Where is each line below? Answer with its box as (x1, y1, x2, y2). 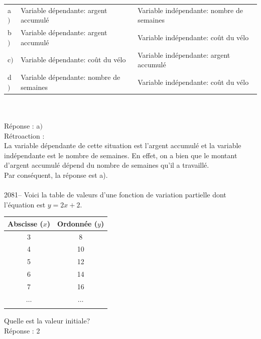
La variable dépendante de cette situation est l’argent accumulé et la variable (4, 140, 241, 151)
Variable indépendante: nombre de (138, 5, 243, 15)
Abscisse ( (8, 218, 43, 229)
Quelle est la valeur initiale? (4, 315, 90, 326)
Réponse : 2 (4, 325, 40, 335)
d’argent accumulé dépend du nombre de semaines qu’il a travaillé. (4, 160, 209, 170)
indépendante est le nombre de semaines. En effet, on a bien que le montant (4, 150, 237, 160)
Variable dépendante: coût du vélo (21, 54, 126, 65)
